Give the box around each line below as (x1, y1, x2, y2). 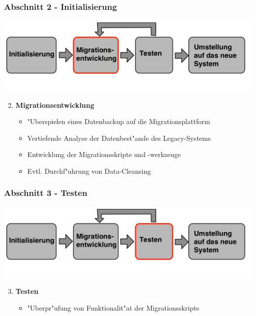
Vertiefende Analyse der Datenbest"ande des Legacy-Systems (27, 132, 211, 143)
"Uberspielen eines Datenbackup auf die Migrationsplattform (27, 116, 210, 126)
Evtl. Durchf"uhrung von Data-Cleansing (27, 165, 151, 176)
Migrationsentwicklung (15, 99, 95, 110)
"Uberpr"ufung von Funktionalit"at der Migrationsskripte (27, 302, 199, 313)
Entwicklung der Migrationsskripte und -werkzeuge (27, 149, 181, 159)
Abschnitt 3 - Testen (4, 187, 88, 199)
